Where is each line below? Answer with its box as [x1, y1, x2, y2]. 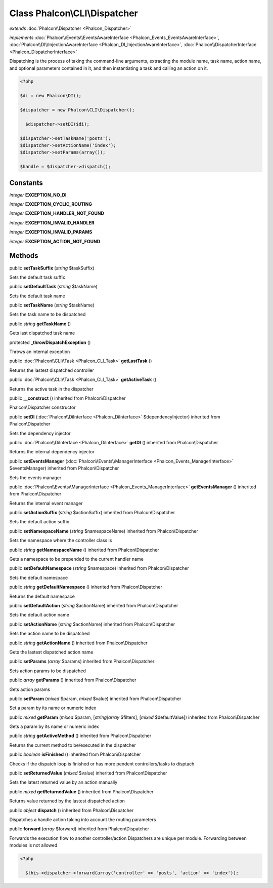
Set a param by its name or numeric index [9, 705, 97, 711]
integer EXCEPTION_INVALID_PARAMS [9, 229, 93, 235]
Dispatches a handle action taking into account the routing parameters [9, 816, 156, 823]
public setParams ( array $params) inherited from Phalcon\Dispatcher [9, 659, 155, 665]
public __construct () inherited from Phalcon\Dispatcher [9, 395, 126, 401]
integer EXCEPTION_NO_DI [9, 191, 67, 198]
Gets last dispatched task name [9, 330, 75, 336]
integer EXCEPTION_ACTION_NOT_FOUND [9, 238, 101, 244]
